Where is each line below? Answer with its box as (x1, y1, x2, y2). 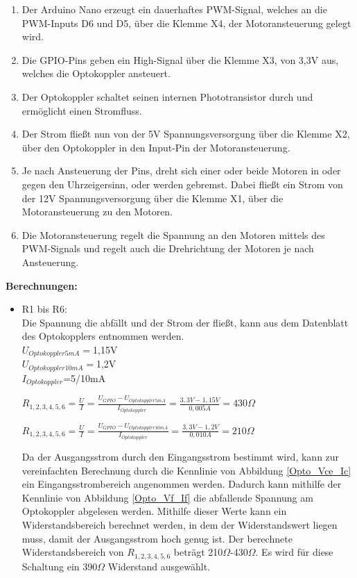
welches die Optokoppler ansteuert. (21, 66, 171, 81)
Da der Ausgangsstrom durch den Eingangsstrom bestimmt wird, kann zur (21, 449, 340, 464)
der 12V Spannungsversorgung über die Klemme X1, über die (21, 190, 284, 205)
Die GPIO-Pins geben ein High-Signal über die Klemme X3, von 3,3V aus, (21, 52, 339, 67)
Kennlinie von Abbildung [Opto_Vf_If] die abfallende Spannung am (21, 490, 313, 504)
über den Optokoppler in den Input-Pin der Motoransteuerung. (21, 140, 290, 154)
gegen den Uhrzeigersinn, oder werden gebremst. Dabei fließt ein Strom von (21, 176, 343, 191)
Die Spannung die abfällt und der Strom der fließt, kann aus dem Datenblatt (21, 315, 349, 329)
